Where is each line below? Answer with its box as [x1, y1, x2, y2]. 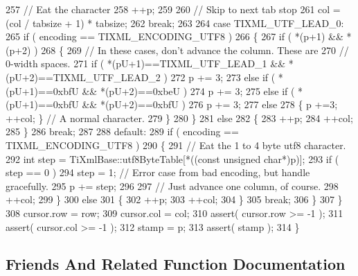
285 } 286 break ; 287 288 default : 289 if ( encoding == [6, 124, 239, 139]
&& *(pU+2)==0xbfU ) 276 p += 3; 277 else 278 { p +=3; [82, 97, 338, 112]
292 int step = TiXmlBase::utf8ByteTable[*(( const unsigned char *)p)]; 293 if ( [6, 151, 339, 166]
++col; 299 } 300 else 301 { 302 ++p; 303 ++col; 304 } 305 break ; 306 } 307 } [6, 192, 343, 207]
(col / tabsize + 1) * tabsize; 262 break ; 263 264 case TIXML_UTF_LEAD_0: [6, 15, 344, 30]
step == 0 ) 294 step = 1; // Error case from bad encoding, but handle [6, 165, 310, 180]
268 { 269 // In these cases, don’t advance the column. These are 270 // [41, 42, 349, 57]
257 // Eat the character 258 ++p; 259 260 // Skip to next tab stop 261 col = [6, 2, 341, 16]
